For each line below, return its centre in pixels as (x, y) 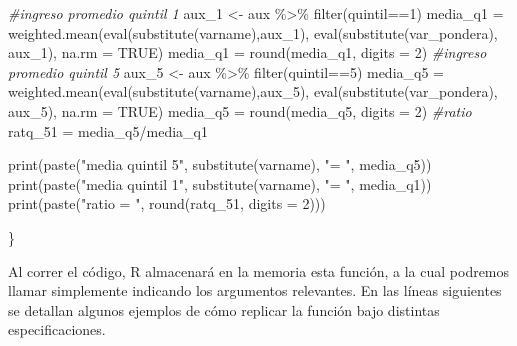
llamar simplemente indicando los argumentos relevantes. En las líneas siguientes (255, 290)
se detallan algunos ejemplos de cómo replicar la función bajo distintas (224, 309)
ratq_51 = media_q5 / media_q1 (108, 130)
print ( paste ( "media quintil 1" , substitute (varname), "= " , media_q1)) (220, 183)
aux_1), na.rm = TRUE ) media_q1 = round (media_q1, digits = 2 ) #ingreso (247, 52)
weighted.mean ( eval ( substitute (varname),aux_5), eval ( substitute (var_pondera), (253, 91)
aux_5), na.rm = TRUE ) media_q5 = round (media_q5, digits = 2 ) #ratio (240, 110)
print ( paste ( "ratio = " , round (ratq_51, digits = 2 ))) (167, 203)
